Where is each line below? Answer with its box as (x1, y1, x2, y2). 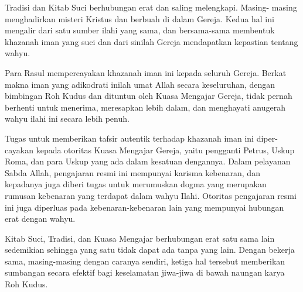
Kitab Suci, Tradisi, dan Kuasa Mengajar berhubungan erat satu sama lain (5, 232, 275, 244)
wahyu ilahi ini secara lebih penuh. (5, 112, 130, 125)
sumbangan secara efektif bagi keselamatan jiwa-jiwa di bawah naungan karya (5, 266, 285, 279)
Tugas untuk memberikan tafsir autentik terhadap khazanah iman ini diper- (5, 132, 278, 144)
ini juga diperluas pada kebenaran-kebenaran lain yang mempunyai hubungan (5, 201, 284, 213)
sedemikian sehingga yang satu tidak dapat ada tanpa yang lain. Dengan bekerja (5, 243, 295, 256)
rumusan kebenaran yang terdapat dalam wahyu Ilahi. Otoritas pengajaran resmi (5, 189, 297, 201)
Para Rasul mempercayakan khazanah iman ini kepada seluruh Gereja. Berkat (5, 66, 287, 78)
